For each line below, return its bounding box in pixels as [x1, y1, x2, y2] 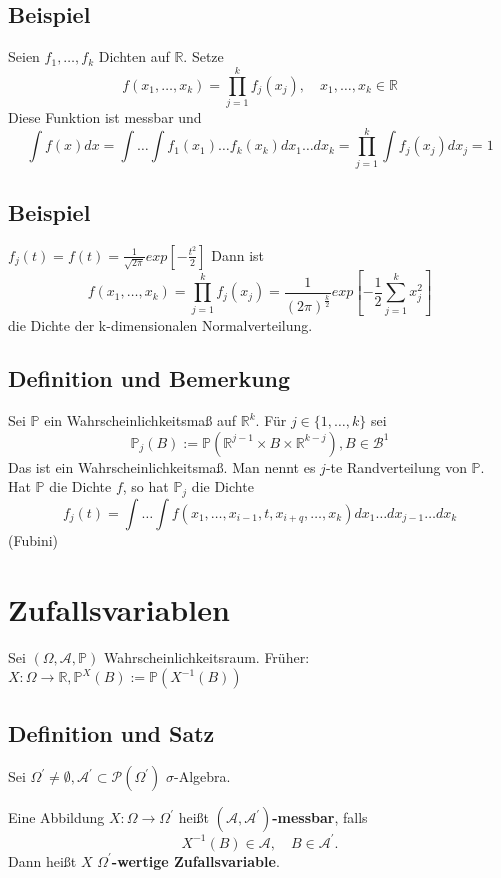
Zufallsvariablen [8, 588, 230, 629]
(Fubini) [8, 529, 59, 550]
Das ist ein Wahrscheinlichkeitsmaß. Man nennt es [8, 456, 316, 477]
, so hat [122, 476, 169, 497]
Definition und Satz [8, 717, 215, 748]
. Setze [183, 46, 224, 67]
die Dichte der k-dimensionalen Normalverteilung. [8, 314, 313, 335]
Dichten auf [98, 46, 170, 67]
